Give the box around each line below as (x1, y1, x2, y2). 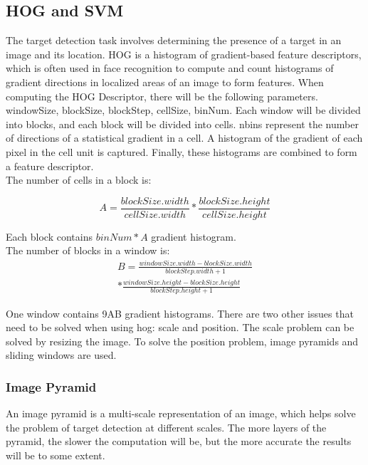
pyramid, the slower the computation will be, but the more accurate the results (6, 434, 352, 449)
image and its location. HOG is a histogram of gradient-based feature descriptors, (6, 46, 362, 61)
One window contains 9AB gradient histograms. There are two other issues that (6, 305, 354, 320)
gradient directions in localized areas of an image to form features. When (6, 74, 324, 89)
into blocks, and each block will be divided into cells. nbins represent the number (6, 116, 359, 131)
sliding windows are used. (6, 348, 117, 362)
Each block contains (6, 229, 93, 244)
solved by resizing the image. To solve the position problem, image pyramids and (6, 333, 359, 348)
